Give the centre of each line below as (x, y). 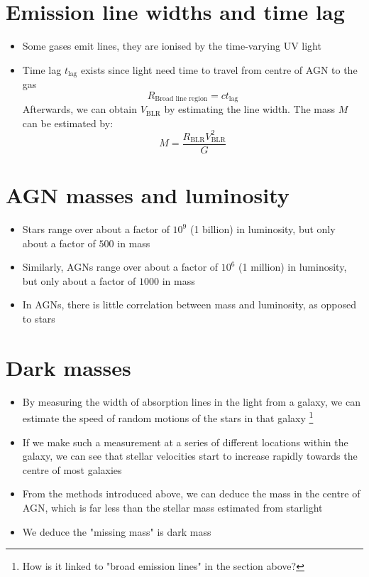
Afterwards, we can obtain (79, 109)
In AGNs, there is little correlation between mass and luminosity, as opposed (189, 304)
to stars (39, 319)
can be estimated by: (68, 123)
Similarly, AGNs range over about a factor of (120, 267)
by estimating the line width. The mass (250, 109)
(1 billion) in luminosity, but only (263, 229)
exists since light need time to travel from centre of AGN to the (219, 69)
